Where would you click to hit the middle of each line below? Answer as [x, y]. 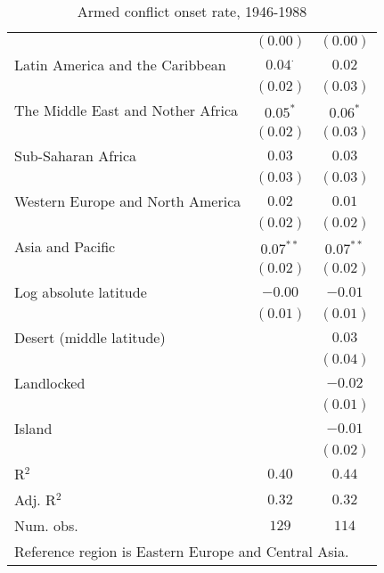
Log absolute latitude [81, 292]
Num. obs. [46, 525]
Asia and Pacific [65, 246]
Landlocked [50, 383]
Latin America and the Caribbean [120, 65]
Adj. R [35, 499]
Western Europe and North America [128, 201]
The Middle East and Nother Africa [127, 110]
